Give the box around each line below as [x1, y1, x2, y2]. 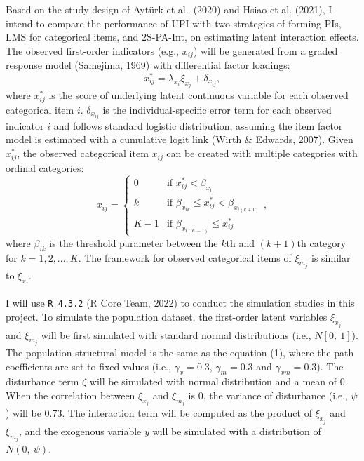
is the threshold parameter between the [49, 235, 218, 250]
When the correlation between [6, 387, 135, 402]
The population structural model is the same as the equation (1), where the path [6, 345, 354, 359]
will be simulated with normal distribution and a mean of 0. [89, 374, 348, 389]
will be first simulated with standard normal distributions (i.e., [41, 327, 311, 342]
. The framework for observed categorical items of [78, 250, 292, 265]
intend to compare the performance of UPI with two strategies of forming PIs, [6, 15, 342, 30]
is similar [311, 250, 351, 265]
